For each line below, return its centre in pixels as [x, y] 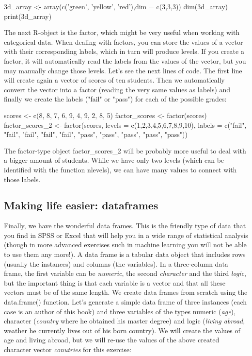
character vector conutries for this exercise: [68, 349]
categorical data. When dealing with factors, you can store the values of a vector [124, 42]
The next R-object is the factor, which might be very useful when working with [122, 32]
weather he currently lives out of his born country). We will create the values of [122, 330]
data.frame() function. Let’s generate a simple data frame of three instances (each [126, 302]
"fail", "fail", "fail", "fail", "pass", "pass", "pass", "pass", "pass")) [96, 134]
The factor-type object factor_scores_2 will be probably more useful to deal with [125, 150]
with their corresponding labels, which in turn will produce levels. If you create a [124, 51]
